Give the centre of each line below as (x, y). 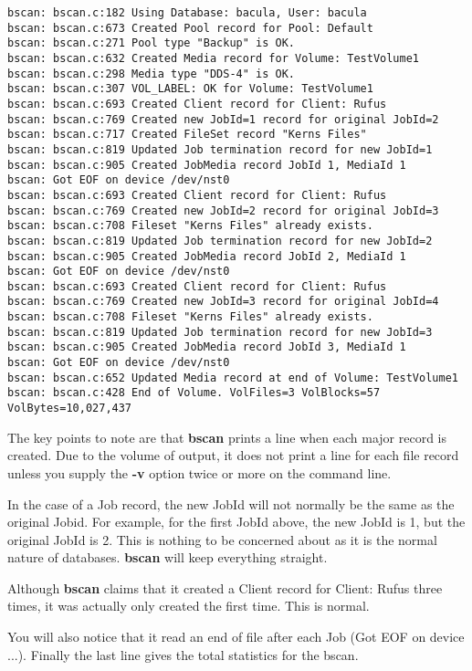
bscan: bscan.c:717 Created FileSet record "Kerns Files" (187, 135)
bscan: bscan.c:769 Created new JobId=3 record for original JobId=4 (223, 302)
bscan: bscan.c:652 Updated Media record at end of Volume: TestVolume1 (233, 377)
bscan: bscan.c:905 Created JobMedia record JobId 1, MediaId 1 (207, 165)
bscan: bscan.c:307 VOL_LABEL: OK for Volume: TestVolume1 (190, 89)
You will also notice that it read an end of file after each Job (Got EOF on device (236, 637)
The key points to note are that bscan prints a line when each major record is (227, 437)
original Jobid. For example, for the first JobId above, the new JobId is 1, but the (236, 522)
